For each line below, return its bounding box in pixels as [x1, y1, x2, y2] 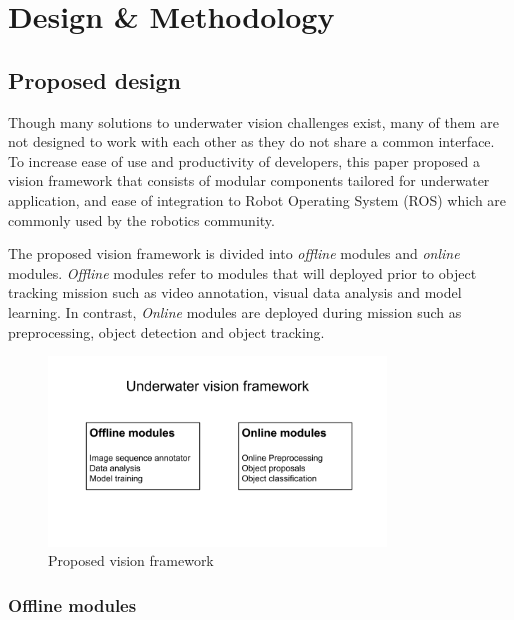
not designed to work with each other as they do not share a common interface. [8, 131, 495, 152]
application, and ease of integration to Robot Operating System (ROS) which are [8, 189, 507, 210]
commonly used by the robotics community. [8, 209, 275, 230]
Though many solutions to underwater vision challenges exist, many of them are [8, 111, 499, 132]
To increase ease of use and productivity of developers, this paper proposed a [8, 150, 480, 171]
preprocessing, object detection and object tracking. [8, 321, 325, 342]
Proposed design [8, 64, 181, 95]
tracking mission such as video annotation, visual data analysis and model [8, 282, 462, 303]
